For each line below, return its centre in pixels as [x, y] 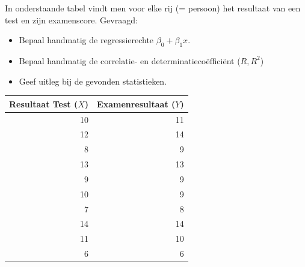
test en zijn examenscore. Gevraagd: [71, 19]
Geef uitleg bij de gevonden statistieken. [93, 81]
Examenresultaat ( [136, 103]
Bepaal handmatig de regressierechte [86, 40]
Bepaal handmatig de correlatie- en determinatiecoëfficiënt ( [130, 60]
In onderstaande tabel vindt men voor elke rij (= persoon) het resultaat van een [153, 8]
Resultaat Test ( [44, 103]
